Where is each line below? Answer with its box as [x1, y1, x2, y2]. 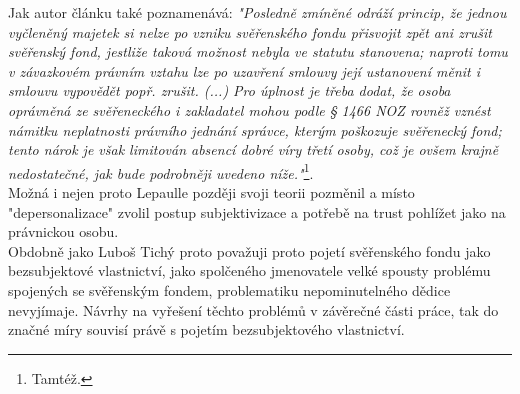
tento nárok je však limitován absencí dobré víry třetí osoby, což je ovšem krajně [8, 139, 499, 160]
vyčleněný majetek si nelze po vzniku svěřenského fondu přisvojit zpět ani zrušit [8, 21, 492, 42]
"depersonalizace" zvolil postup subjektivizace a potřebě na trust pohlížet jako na [8, 201, 506, 222]
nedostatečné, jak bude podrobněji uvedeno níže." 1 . [8, 159, 314, 183]
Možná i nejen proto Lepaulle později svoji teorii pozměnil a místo [8, 182, 415, 202]
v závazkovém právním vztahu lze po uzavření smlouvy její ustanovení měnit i [8, 60, 481, 81]
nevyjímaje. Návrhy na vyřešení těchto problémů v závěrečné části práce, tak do [8, 299, 499, 320]
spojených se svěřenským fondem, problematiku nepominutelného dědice [8, 279, 451, 300]
